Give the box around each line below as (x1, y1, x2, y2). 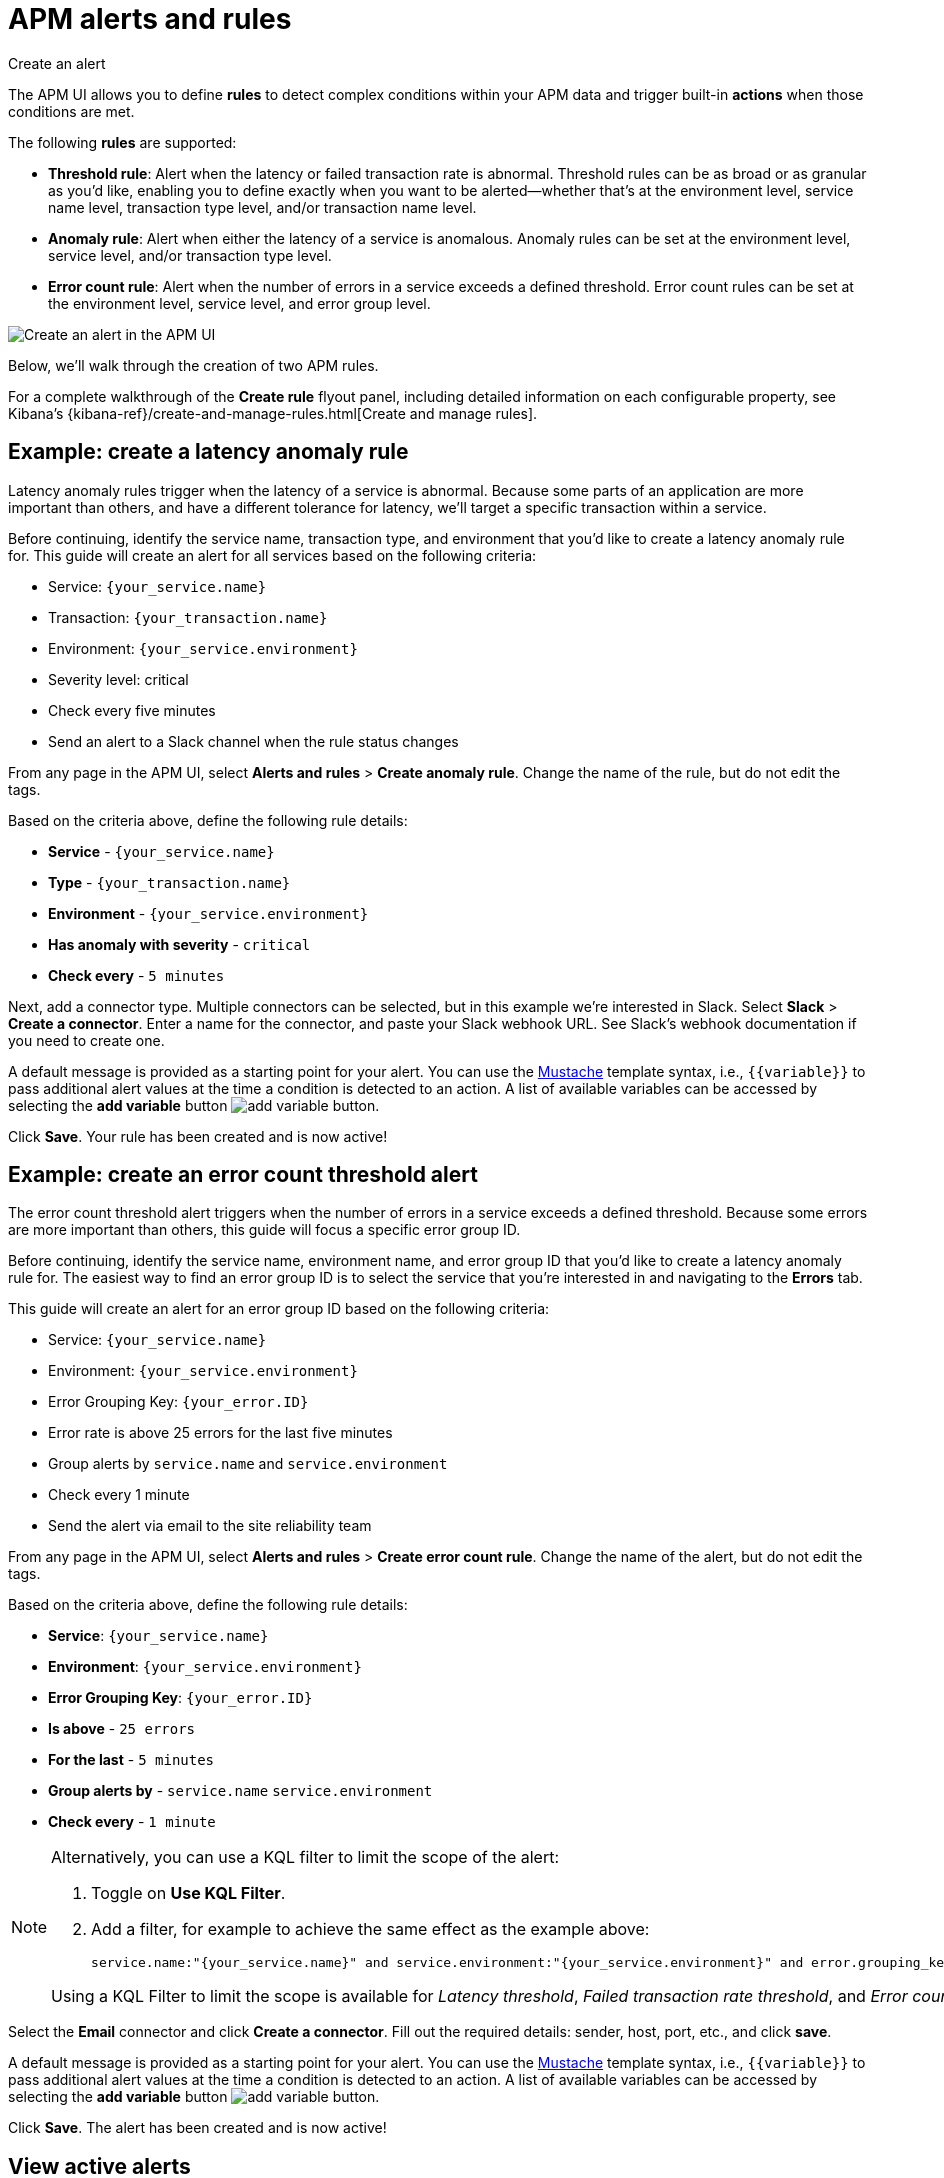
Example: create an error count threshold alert (8, 1162, 478, 1188)
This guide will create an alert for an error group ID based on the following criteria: (8, 1300, 550, 1318)
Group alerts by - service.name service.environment (48, 1782, 433, 1800)
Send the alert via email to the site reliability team (48, 1517, 372, 1535)
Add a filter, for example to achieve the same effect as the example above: (91, 1919, 650, 1940)
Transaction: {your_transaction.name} (48, 608, 328, 626)
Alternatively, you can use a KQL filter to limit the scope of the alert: (51, 1847, 560, 1868)
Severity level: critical (48, 670, 189, 688)
